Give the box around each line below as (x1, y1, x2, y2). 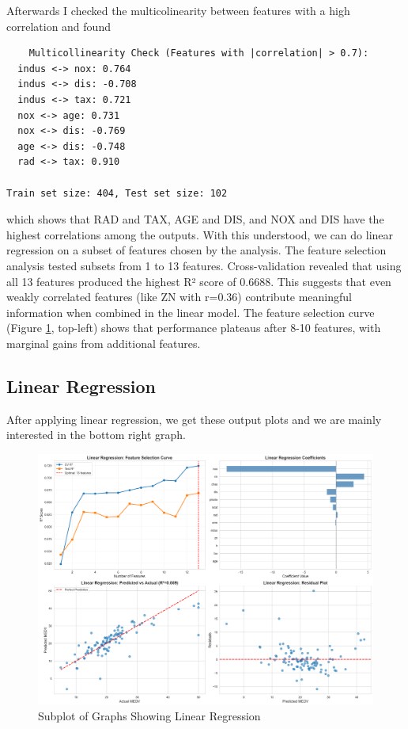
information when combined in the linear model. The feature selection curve (6, 303, 375, 320)
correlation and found (6, 17, 111, 34)
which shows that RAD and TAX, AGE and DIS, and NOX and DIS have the (6, 211, 384, 227)
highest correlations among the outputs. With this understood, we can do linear (6, 226, 394, 242)
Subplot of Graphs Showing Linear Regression (38, 708, 261, 724)
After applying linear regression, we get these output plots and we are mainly (6, 410, 382, 427)
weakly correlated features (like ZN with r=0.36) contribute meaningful (6, 288, 353, 305)
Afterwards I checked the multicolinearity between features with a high (6, 2, 350, 18)
